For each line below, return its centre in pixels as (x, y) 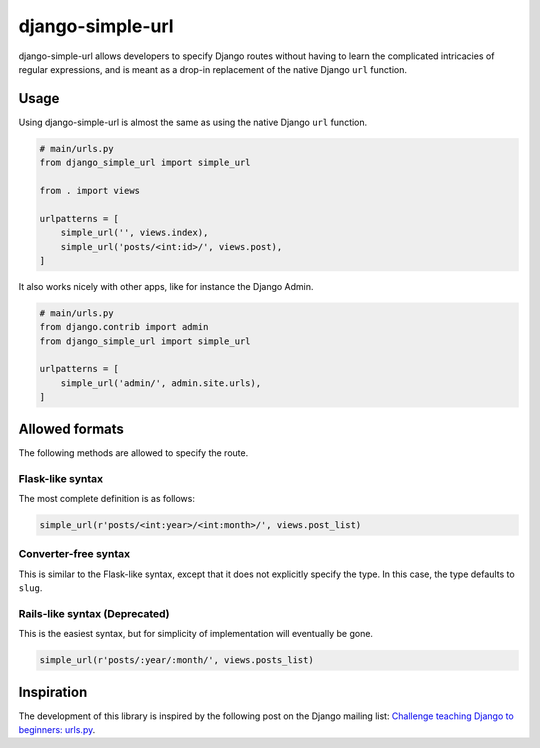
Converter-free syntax (74, 554)
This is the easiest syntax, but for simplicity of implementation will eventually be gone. (196, 634)
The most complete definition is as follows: (106, 498)
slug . (30, 588)
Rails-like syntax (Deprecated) (94, 613)
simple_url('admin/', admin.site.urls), (161, 383)
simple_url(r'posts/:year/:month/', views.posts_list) (176, 660)
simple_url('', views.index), (134, 233)
